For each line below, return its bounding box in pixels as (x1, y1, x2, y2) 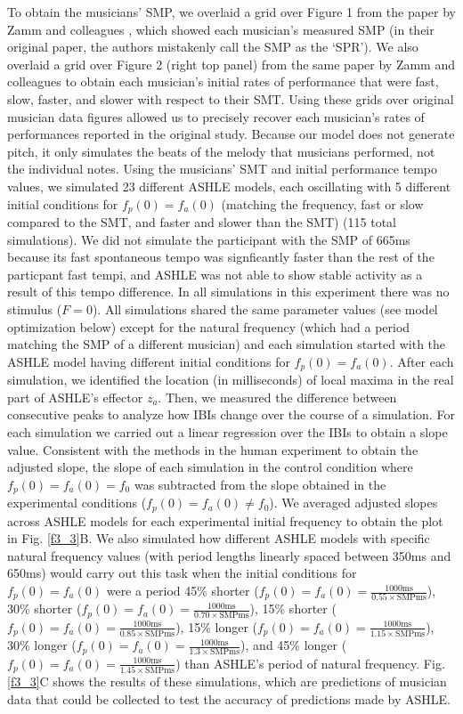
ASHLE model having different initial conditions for (7, 352, 290, 370)
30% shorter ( (7, 599, 82, 618)
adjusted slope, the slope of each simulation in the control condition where (7, 458, 413, 476)
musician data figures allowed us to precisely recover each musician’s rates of (7, 107, 425, 126)
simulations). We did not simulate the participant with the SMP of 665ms (7, 230, 410, 248)
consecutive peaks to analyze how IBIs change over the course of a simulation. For (7, 405, 455, 424)
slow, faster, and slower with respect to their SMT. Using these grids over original (7, 89, 454, 108)
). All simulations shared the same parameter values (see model (92, 299, 438, 318)
